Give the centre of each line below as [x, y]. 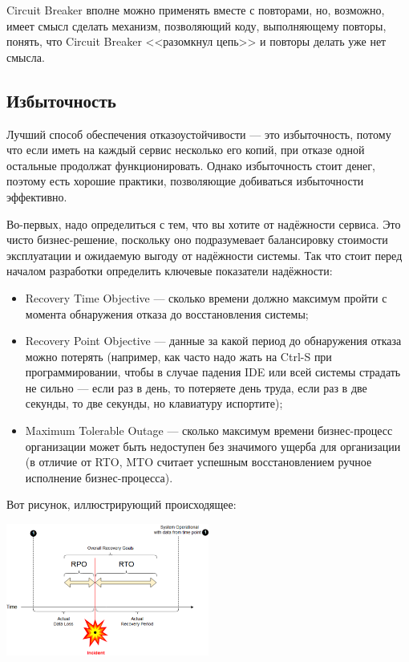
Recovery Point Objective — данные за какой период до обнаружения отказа [213, 341]
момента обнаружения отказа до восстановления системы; [167, 313]
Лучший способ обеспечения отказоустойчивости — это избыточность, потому [199, 134]
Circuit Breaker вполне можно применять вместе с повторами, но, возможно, [196, 10]
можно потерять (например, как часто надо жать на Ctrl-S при [178, 356]
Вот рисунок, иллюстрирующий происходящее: [121, 504]
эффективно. [37, 196]
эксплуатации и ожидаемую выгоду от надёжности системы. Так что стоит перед [204, 255]
